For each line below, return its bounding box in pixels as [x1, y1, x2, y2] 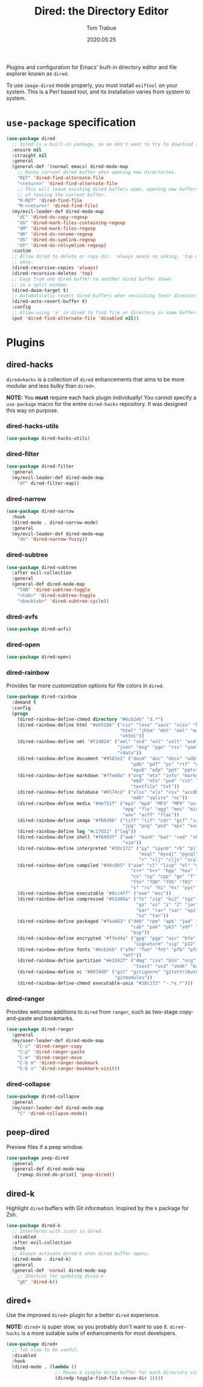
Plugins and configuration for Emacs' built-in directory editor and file [6, 63, 177, 71]
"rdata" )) [117, 750, 142, 756]
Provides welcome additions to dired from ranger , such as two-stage [6, 1008, 178, 1015]
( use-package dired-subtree [6, 564, 77, 570]
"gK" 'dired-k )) [17, 1279, 59, 1285]
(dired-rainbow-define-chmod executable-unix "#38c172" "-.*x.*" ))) [17, 980, 193, 986]
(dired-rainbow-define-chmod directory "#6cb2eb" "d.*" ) [17, 716, 164, 722]
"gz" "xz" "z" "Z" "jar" [135, 901, 199, 907]
